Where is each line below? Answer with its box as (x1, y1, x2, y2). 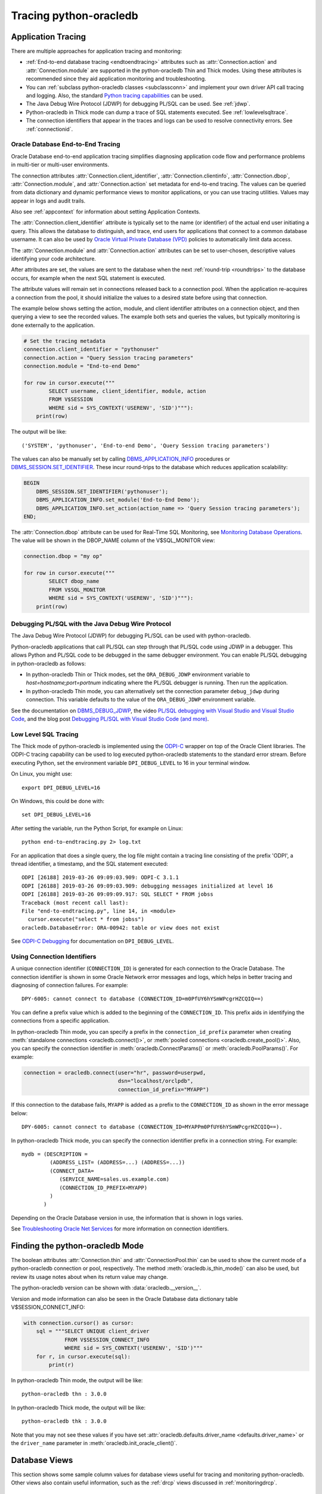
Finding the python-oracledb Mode (11, 1241, 144, 1251)
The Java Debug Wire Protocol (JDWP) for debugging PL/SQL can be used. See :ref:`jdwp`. (26, 100, 250, 108)
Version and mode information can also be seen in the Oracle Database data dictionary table (11, 1295, 239, 1302)
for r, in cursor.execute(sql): (36, 1353, 131, 1360)
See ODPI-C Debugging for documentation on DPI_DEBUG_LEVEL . (11, 938, 174, 945)
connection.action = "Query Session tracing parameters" (23, 354, 194, 361)
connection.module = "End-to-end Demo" (23, 362, 140, 369)
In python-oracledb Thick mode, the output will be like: (11, 1404, 146, 1411)
